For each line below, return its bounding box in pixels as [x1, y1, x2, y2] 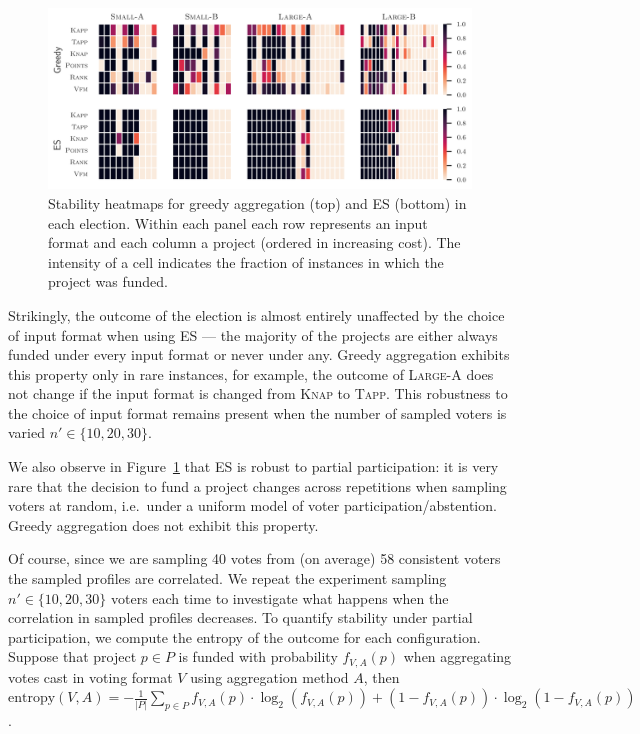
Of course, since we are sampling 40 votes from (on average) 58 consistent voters [8, 548, 501, 569]
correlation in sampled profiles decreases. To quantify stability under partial [8, 607, 473, 628]
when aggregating [403, 646, 512, 667]
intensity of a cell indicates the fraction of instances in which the [48, 251, 444, 272]
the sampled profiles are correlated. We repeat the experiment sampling [8, 568, 447, 589]
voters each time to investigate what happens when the [110, 587, 449, 608]
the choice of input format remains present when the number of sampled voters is [8, 402, 507, 423]
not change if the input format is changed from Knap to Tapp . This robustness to [8, 383, 508, 404]
